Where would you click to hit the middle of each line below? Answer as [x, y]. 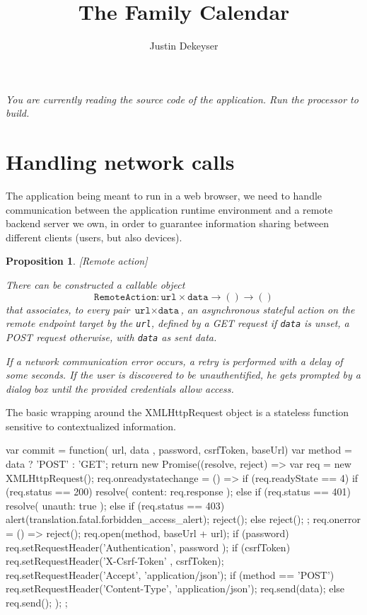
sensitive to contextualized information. [91, 426]
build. [18, 113]
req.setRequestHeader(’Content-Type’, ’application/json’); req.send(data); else [175, 588]
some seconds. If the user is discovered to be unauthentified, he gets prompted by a [183, 375]
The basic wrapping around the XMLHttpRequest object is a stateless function [177, 412]
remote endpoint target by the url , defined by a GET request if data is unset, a [177, 323]
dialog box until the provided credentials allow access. [120, 388]
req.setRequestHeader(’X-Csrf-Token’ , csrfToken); [115, 561]
